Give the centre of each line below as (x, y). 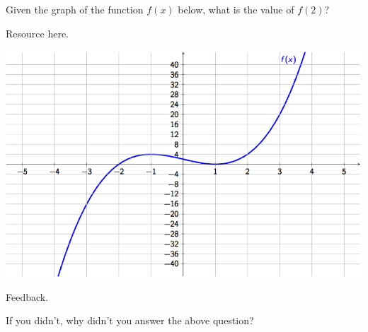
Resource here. (37, 33)
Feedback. (27, 296)
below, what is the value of (236, 9)
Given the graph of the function (75, 9)
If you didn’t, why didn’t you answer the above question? (130, 320)
